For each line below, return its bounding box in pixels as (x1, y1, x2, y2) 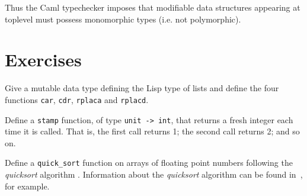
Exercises (5, 47, 82, 72)
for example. (5, 179, 50, 192)
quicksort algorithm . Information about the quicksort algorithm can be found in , (5, 168, 303, 181)
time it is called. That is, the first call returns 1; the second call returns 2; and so (5, 125, 300, 137)
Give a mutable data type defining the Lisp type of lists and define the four (5, 82, 279, 94)
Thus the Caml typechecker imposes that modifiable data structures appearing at (5, 1, 300, 13)
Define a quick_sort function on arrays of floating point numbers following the (5, 156, 293, 169)
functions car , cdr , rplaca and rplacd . (5, 93, 149, 105)
